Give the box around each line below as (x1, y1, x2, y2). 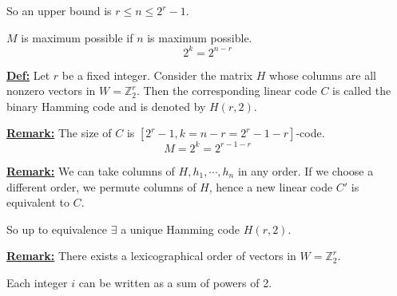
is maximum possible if (21, 29, 133, 45)
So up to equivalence (6, 220, 107, 237)
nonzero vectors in (6, 82, 96, 99)
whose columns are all (269, 66, 376, 83)
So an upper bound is (6, 2, 112, 18)
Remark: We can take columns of (6, 162, 175, 179)
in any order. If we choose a (237, 162, 374, 179)
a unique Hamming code (121, 220, 240, 237)
